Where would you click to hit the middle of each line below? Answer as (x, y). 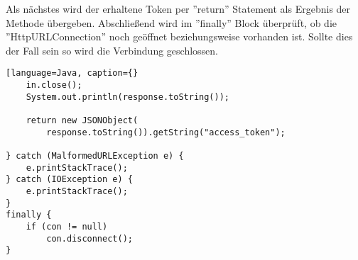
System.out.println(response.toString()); (128, 97)
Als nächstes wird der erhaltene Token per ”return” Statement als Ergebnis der (178, 9)
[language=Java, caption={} (72, 73)
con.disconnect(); (89, 238)
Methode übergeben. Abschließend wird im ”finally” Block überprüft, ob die (171, 22)
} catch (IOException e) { (69, 180)
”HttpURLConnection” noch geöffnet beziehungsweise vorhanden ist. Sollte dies (179, 36)
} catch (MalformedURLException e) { (95, 156)
